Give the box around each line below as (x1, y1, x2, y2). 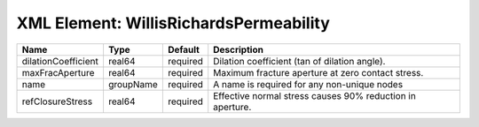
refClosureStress (21, 95, 93, 108)
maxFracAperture (21, 66, 95, 78)
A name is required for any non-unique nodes (213, 78, 404, 90)
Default (167, 43, 200, 56)
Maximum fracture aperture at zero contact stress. (213, 66, 424, 78)
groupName (107, 78, 159, 90)
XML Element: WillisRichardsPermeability (16, 13, 330, 33)
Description (213, 43, 263, 56)
